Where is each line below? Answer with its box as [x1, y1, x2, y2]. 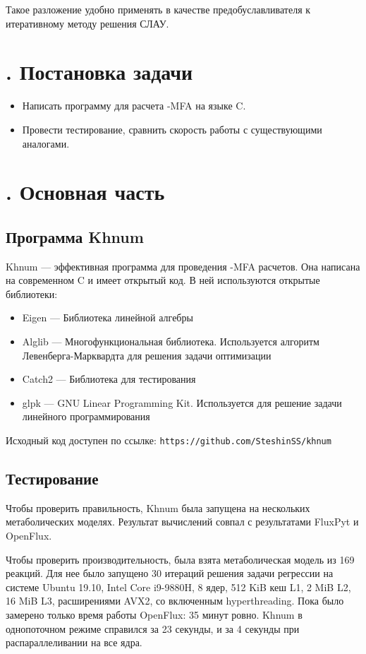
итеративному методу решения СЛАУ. [6, 16, 169, 30]
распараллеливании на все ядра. [6, 635, 142, 650]
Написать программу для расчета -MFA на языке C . [22, 98, 246, 113]
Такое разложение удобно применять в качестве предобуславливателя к [6, 2, 311, 16]
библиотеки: [6, 286, 58, 301]
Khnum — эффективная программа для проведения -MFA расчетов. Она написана [6, 258, 360, 273]
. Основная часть [6, 177, 165, 206]
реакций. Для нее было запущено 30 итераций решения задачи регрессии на [6, 566, 334, 581]
